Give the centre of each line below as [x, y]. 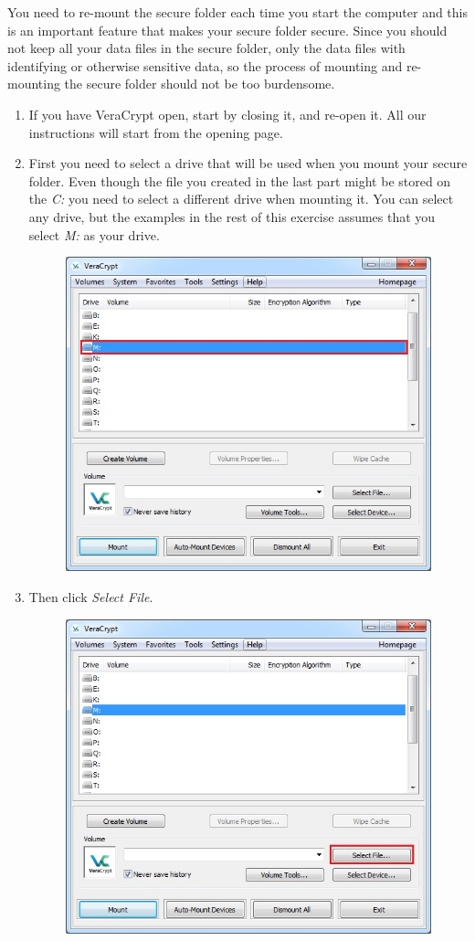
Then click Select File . [91, 596]
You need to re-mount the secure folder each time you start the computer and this [237, 12]
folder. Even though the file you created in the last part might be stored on [240, 180]
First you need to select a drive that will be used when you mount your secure [248, 163]
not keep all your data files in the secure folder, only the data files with [206, 48]
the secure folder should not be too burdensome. [200, 84]
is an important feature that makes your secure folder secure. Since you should [227, 30]
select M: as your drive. [94, 234]
